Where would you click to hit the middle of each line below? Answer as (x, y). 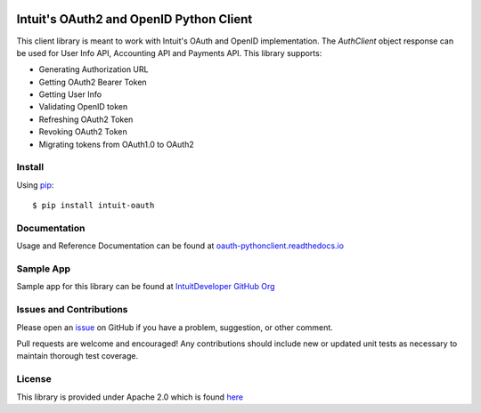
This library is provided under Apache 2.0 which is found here (130, 397)
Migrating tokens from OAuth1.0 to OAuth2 (117, 144)
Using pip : (35, 185)
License (34, 379)
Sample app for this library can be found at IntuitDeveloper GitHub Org (146, 287)
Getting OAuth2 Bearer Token (93, 82)
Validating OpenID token (83, 107)
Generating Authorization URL (94, 69)
